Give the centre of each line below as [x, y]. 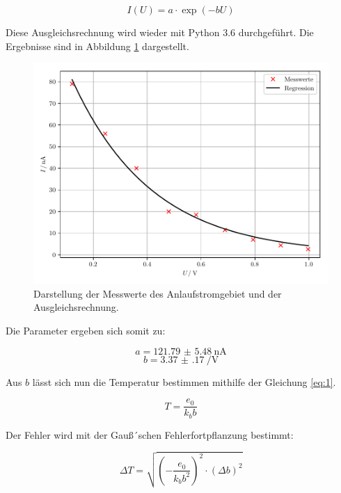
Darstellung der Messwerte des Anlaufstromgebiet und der [158, 293]
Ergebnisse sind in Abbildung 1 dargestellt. [97, 46]
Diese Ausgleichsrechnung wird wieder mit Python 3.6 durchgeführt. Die [160, 32]
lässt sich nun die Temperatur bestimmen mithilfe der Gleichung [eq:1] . [184, 381]
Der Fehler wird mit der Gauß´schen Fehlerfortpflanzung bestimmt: [150, 434]
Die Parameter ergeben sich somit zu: [86, 330]
